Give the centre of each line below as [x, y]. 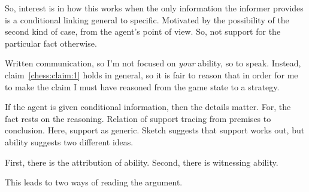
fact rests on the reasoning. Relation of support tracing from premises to [138, 118]
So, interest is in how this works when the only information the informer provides [154, 8]
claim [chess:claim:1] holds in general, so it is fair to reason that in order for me [152, 74]
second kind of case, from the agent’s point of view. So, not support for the [143, 31]
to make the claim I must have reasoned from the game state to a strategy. [142, 86]
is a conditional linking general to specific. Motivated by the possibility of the [147, 19]
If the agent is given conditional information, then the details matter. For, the [148, 107]
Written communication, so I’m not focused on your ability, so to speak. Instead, [153, 63]
